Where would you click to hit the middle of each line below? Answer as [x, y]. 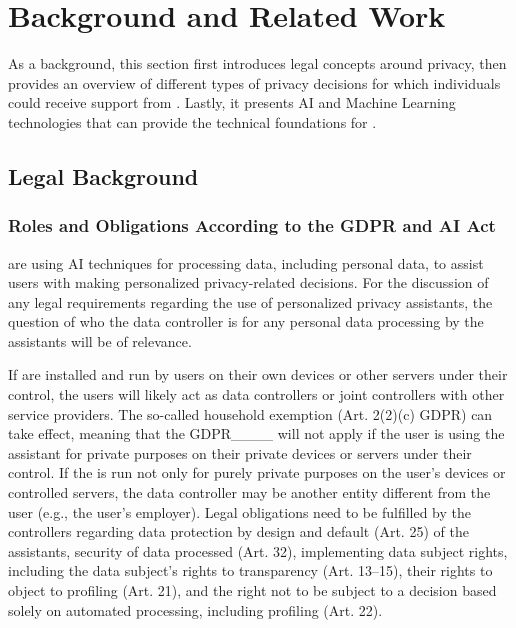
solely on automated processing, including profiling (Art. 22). [195, 609]
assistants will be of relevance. [100, 340]
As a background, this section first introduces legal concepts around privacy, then [257, 63]
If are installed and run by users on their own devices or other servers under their [258, 374]
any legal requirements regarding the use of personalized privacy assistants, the [250, 301]
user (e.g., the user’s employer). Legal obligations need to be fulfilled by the [240, 511]
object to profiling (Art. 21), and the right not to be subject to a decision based [252, 590]
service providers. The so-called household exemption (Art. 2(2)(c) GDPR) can [250, 413]
